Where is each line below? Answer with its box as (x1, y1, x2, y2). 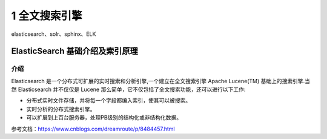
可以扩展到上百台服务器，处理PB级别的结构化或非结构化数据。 (26, 114, 182, 121)
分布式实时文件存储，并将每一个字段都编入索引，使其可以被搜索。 (26, 97, 191, 104)
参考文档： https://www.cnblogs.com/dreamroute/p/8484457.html (11, 125, 175, 132)
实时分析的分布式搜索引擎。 (26, 105, 96, 112)
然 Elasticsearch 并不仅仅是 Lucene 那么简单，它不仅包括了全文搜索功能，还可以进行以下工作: (11, 86, 246, 93)
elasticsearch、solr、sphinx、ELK (11, 30, 96, 38)
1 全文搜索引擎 (11, 9, 82, 22)
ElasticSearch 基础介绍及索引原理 (11, 46, 139, 56)
